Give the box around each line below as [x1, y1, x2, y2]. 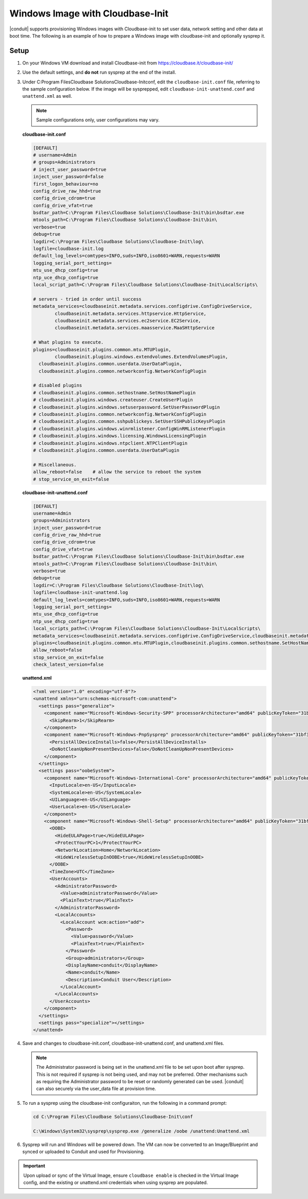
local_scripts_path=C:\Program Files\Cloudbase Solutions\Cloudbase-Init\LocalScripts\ [33, 626, 261, 631]
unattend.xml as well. [22, 93, 72, 99]
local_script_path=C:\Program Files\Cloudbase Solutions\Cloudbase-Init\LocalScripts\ [33, 281, 258, 288]
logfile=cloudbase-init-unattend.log [33, 590, 128, 595]
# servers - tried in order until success [33, 296, 142, 302]
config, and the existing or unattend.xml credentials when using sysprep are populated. [23, 1179, 208, 1186]
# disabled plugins [33, 382, 82, 389]
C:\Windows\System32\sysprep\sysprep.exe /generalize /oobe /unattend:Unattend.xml [33, 1128, 250, 1134]
